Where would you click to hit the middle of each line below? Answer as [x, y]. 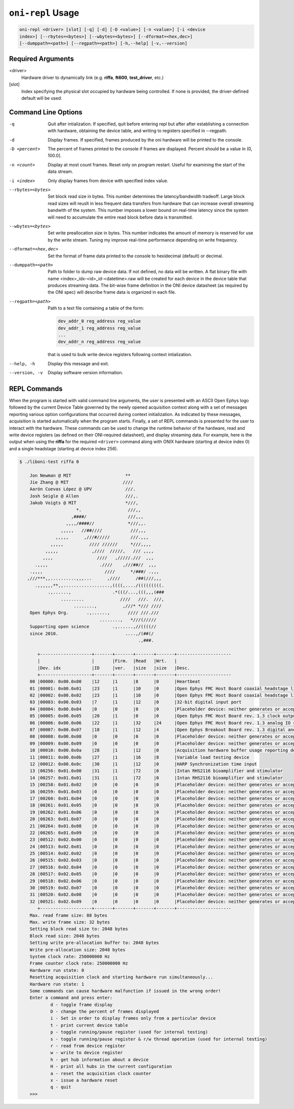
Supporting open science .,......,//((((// [93, 627]
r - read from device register [88, 1046]
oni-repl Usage [44, 13]
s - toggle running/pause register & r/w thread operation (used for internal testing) [159, 1039]
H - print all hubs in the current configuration [111, 1067]
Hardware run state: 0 [57, 970]
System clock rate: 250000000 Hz [70, 956]
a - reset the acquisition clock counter [101, 1073]
